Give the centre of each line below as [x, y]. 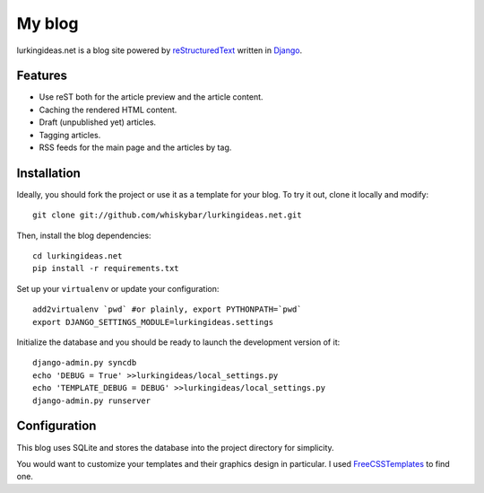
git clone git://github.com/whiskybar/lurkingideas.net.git [167, 215]
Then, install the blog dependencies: [84, 235]
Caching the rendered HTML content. [108, 110]
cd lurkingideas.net [78, 256]
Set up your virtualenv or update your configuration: [118, 288]
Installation [48, 173]
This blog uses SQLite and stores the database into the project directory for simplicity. [176, 447]
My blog [48, 23]
